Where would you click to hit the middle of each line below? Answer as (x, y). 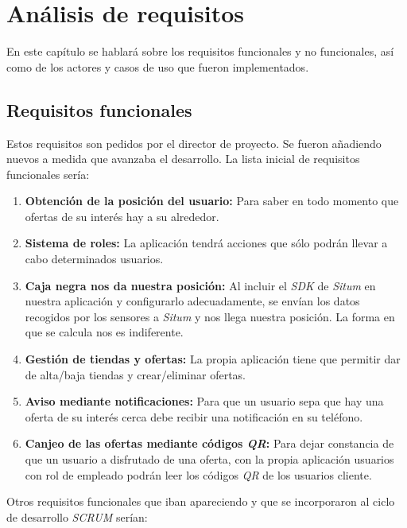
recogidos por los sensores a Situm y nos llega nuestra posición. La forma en (210, 316)
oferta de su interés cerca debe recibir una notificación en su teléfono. (194, 416)
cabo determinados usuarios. (94, 259)
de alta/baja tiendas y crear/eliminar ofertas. (136, 374)
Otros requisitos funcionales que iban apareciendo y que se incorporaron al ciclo (201, 501)
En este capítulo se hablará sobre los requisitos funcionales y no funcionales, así (200, 51)
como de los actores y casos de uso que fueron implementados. (158, 66)
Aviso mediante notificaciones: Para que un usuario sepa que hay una (204, 401)
